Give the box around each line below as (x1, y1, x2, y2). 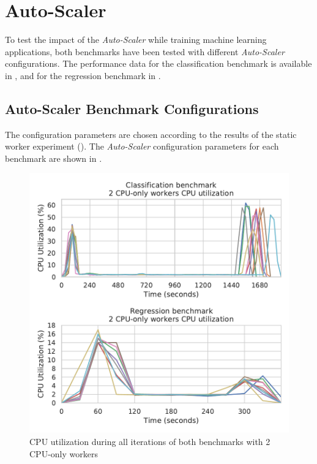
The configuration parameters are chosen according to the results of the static (5, 127, 297, 140)
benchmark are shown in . (5, 151, 102, 164)
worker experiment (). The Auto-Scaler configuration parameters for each (5, 140, 279, 153)
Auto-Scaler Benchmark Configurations (5, 99, 259, 118)
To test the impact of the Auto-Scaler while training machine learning (5, 33, 267, 46)
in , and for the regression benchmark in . (5, 69, 161, 82)
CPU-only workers (29, 447, 98, 460)
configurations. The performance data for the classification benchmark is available (5, 57, 312, 70)
